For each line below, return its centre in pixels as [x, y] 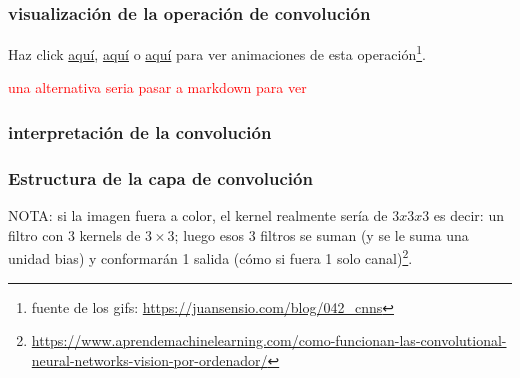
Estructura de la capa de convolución [160, 177]
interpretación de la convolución [140, 131]
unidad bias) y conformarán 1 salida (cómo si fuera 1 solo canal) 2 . [210, 256]
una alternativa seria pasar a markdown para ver [157, 87]
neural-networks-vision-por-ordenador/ [149, 359]
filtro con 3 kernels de [74, 234]
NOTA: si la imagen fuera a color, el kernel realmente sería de [198, 215]
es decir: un [468, 215]
